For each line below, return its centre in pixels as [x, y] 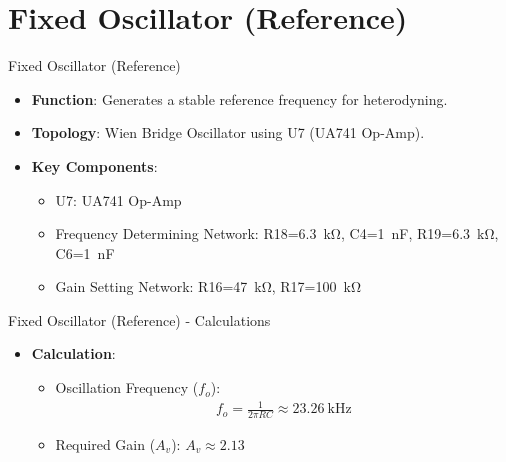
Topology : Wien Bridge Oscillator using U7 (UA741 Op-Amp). [228, 132]
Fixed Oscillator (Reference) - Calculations [139, 319]
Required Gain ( [105, 444]
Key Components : [94, 165]
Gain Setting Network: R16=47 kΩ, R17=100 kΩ [208, 286]
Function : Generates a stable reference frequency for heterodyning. [239, 98]
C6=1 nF [85, 252]
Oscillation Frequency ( [127, 387]
